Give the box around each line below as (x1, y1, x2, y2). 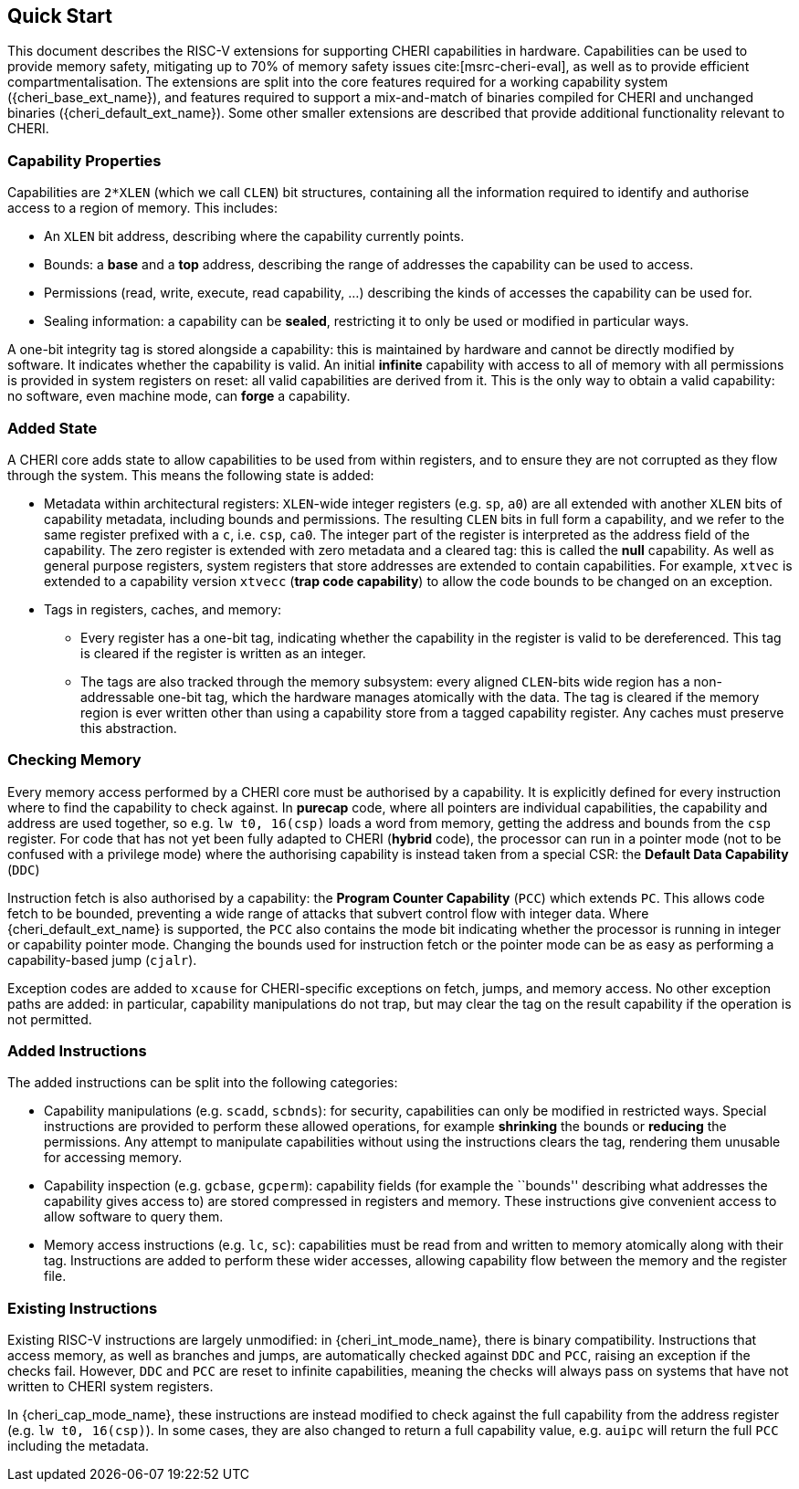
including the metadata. (7, 1438, 149, 1454)
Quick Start (7, 5, 112, 27)
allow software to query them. (44, 1209, 224, 1225)
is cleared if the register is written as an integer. (80, 645, 366, 661)
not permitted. (7, 1011, 92, 1027)
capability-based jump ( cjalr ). (7, 951, 197, 968)
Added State (7, 418, 98, 437)
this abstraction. (80, 719, 177, 736)
